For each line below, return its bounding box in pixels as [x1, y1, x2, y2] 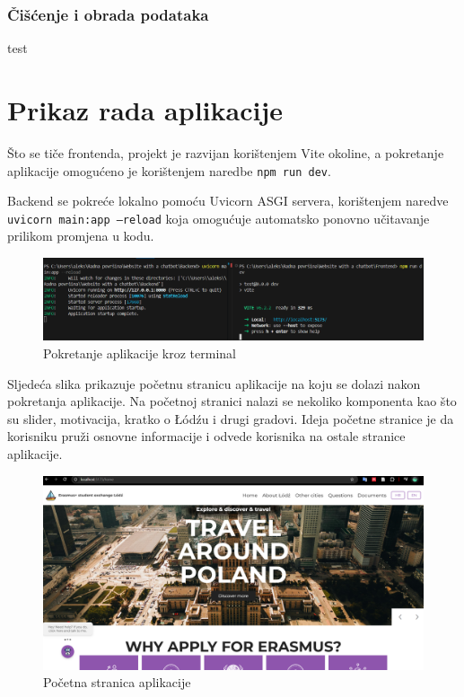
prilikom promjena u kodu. [7, 226, 154, 245]
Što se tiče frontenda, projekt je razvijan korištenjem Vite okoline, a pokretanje [7, 143, 444, 162]
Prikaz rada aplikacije [7, 92, 283, 128]
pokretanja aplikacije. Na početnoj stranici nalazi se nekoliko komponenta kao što [7, 392, 457, 410]
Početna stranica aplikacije [43, 673, 191, 692]
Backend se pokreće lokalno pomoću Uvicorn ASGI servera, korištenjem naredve [7, 191, 449, 210]
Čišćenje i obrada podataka [7, 3, 209, 25]
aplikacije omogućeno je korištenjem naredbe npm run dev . [7, 161, 331, 180]
